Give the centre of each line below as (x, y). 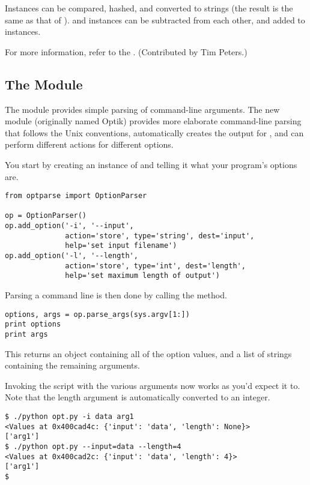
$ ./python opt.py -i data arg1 (69, 416)
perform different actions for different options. (89, 144)
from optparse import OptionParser (76, 196)
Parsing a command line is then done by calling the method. (116, 295)
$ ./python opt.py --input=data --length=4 (93, 446)
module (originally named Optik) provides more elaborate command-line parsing (153, 121)
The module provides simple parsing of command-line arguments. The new (142, 109)
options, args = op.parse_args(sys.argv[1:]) (97, 314)
